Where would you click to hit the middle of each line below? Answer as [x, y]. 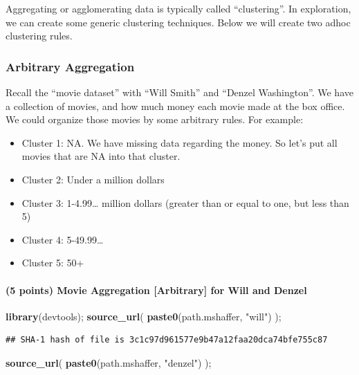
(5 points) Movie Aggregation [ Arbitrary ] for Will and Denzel [156, 290]
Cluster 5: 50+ [53, 263]
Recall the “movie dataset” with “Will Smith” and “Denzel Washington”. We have [179, 92]
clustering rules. [39, 36]
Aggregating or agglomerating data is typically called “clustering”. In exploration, [178, 8]
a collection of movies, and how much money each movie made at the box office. [175, 106]
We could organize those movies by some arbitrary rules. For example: [155, 119]
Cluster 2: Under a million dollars [93, 179]
